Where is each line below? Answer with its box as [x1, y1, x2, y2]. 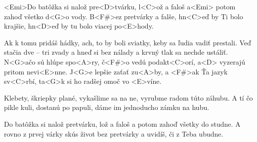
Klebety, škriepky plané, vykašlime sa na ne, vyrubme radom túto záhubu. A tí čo [4, 92, 253, 103]
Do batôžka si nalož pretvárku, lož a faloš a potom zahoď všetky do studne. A [4, 118, 241, 129]
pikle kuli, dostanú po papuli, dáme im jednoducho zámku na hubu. [4, 102, 210, 112]
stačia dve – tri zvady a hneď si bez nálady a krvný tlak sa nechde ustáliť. [4, 47, 228, 57]
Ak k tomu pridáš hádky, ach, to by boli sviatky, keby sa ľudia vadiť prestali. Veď [4, 37, 251, 47]
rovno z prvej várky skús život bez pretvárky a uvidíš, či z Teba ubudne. [4, 128, 223, 139]
